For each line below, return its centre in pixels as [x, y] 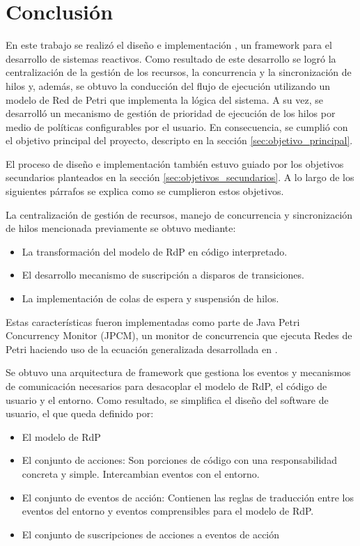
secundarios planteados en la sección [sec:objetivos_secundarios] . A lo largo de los [180, 177]
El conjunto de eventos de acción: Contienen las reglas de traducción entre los [188, 497]
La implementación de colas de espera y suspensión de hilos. [150, 298]
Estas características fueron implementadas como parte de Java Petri [153, 321]
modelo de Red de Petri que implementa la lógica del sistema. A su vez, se [165, 99]
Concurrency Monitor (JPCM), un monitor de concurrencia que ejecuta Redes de [179, 335]
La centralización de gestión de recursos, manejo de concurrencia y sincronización [179, 214]
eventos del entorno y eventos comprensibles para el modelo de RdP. [168, 511]
